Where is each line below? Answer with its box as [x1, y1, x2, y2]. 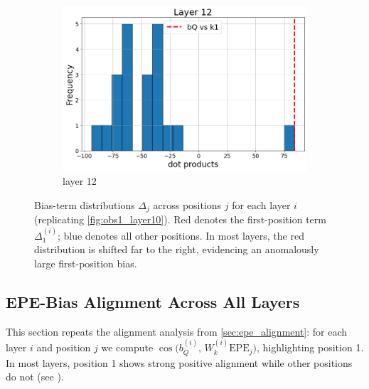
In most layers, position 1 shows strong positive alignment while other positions [6, 355, 353, 370]
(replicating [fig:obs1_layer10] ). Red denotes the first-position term [34, 212, 326, 227]
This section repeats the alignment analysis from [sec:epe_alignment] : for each [6, 324, 348, 339]
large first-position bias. [34, 255, 137, 270]
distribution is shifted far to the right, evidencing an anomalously [34, 242, 319, 257]
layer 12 [63, 174, 97, 188]
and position [36, 340, 91, 355]
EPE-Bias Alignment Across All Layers [6, 290, 300, 312]
